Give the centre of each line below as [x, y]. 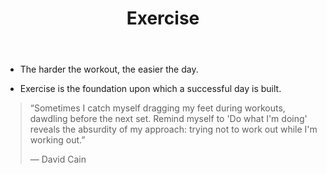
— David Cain [58, 159]
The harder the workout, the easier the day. [109, 69]
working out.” [57, 140]
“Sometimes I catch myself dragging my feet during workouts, [157, 108]
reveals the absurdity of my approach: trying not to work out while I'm [173, 129]
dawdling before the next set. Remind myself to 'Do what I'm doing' [168, 119]
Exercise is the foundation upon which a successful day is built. [150, 89]
